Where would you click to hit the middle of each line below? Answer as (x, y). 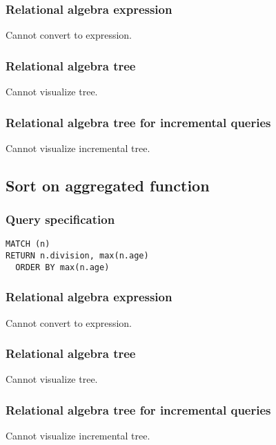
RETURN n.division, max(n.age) (77, 256)
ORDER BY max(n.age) (62, 267)
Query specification (60, 219)
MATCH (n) (28, 244)
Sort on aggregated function (108, 185)
